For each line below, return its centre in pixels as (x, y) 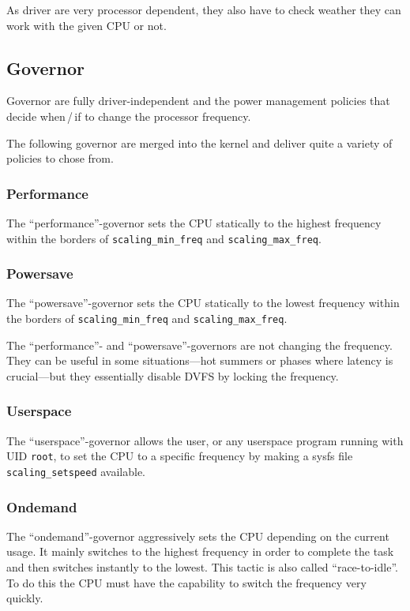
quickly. (25, 598)
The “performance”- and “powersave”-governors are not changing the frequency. (199, 345)
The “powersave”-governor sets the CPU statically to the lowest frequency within (203, 303)
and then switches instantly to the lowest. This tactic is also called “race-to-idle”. (202, 567)
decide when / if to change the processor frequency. (129, 116)
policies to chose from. (60, 158)
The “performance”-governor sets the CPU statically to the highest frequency (194, 222)
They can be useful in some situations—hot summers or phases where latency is (200, 360)
